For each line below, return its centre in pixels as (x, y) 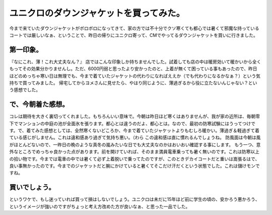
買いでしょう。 (32, 187)
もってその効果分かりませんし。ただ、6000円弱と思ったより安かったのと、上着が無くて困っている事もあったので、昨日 (133, 69)
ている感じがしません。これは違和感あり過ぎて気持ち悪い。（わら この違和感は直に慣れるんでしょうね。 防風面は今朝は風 (135, 138)
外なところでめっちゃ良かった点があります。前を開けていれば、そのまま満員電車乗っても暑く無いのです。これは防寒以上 (134, 152)
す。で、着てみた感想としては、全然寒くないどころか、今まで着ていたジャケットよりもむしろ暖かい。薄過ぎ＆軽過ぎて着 (134, 131)
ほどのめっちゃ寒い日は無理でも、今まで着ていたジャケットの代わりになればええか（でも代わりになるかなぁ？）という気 (135, 76)
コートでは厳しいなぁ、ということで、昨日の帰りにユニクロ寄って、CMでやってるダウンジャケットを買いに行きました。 (133, 35)
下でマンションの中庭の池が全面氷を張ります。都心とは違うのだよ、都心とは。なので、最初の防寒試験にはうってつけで (132, 123)
